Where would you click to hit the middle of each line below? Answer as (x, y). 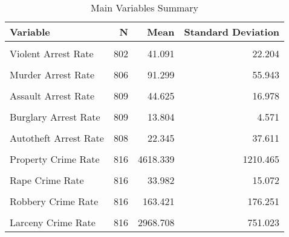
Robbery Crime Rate (54, 201)
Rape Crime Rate (47, 180)
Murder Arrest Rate (52, 74)
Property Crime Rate (55, 159)
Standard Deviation (232, 32)
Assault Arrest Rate (52, 96)
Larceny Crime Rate (53, 222)
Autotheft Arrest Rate (57, 138)
